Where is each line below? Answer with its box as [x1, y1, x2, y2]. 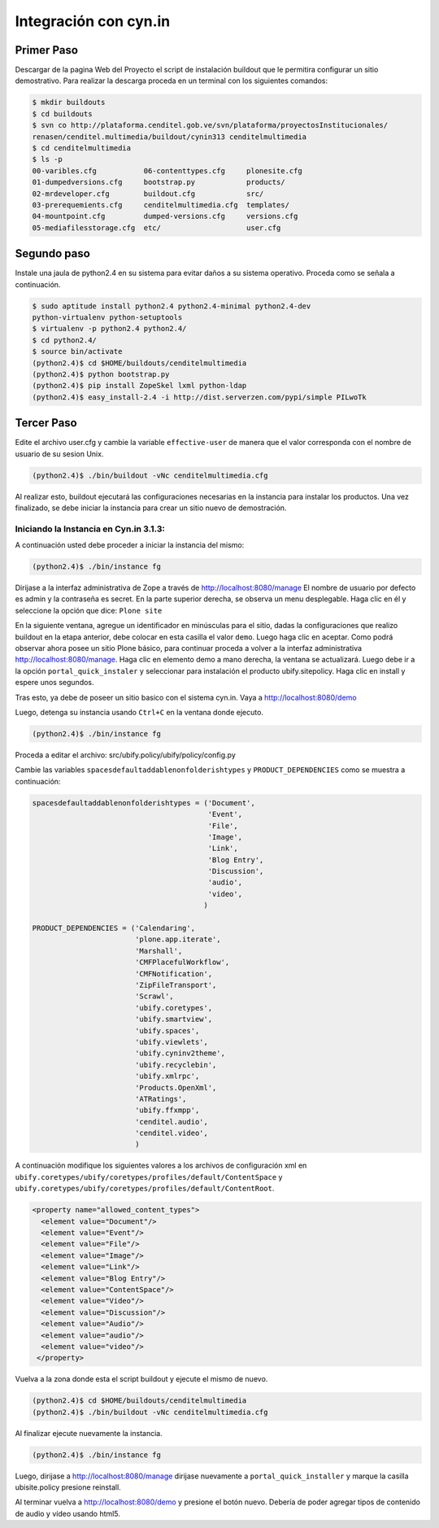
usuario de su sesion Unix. [15, 448, 104, 459]
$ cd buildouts [32, 109, 93, 118]
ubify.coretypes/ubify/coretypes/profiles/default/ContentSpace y [15, 1172, 283, 1181]
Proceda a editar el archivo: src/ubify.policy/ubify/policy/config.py [15, 749, 236, 760]
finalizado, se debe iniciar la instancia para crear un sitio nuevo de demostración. [15, 503, 287, 513]
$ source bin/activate [32, 347, 123, 356]
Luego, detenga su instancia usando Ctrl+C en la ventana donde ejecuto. [15, 708, 264, 717]
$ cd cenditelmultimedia [32, 143, 132, 152]
